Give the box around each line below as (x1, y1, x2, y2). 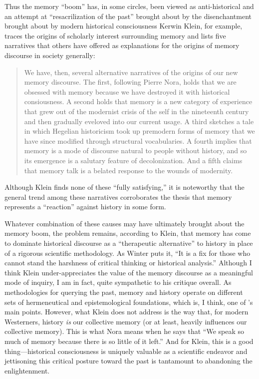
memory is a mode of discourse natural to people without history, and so (24, 145, 247, 156)
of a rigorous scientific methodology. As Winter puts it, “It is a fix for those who (4, 247, 251, 258)
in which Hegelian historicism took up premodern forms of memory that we (24, 126, 255, 136)
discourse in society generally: (4, 50, 95, 60)
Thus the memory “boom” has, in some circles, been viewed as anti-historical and (4, 1, 254, 11)
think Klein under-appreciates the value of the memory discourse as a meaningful (4, 267, 253, 277)
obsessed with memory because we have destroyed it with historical (24, 86, 230, 97)
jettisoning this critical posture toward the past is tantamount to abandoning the (4, 355, 253, 366)
